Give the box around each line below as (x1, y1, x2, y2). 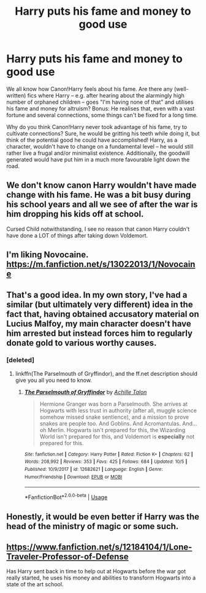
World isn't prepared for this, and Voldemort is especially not (39, 433, 195, 440)
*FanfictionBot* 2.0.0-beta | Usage (24, 492, 108, 501)
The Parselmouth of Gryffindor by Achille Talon (24, 388, 147, 395)
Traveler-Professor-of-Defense (6, 551, 129, 562)
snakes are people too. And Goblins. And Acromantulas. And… (39, 419, 197, 427)
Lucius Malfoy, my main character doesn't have (6, 318, 191, 329)
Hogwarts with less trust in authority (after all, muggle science (39, 406, 197, 414)
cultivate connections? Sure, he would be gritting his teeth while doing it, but (6, 130, 200, 137)
